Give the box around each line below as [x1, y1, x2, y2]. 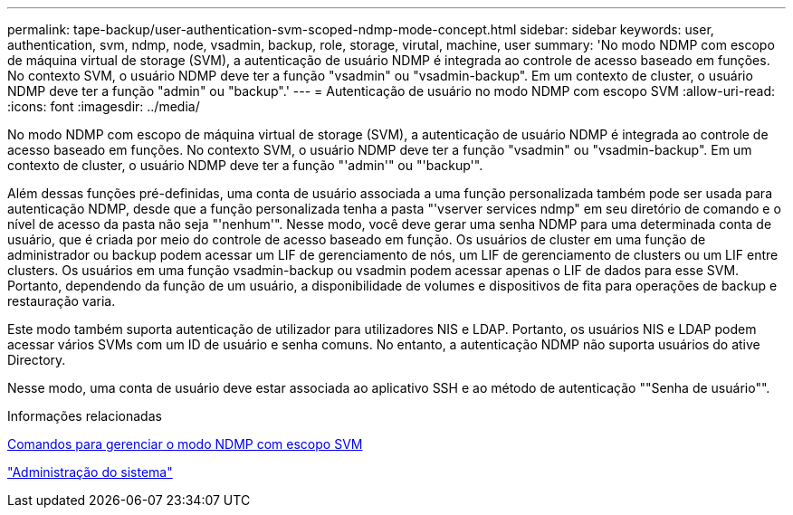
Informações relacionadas [7, 408, 162, 424]
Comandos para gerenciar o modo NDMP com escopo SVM [7, 436, 363, 452]
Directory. [7, 352, 66, 367]
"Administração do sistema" [7, 464, 173, 480]
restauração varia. [7, 293, 116, 309]
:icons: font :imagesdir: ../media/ [7, 99, 200, 114]
